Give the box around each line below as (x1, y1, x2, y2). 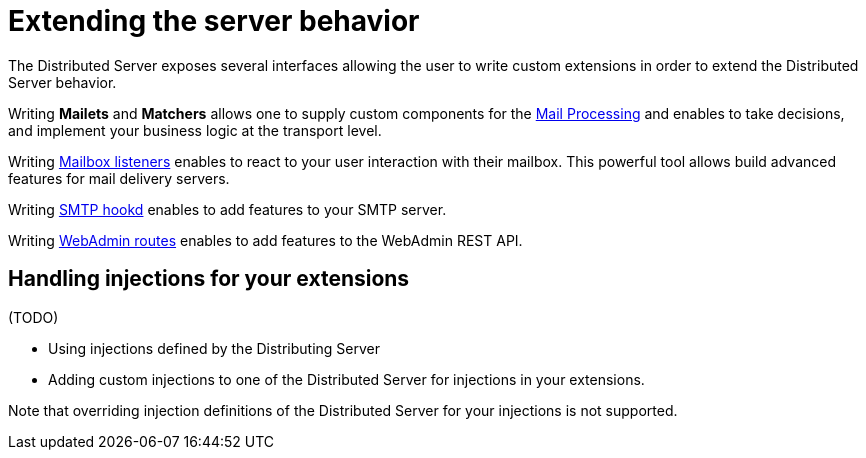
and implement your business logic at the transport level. (8, 121, 382, 139)
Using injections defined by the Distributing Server (48, 339, 381, 357)
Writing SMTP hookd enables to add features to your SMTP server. (8, 200, 447, 218)
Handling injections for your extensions (8, 266, 410, 292)
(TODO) (8, 308, 59, 326)
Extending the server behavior (8, 4, 420, 38)
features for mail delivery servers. (8, 169, 230, 187)
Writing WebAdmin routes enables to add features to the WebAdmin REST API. (8, 231, 523, 249)
